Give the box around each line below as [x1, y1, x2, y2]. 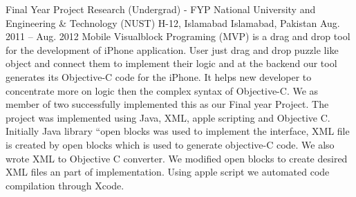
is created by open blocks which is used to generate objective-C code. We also [6, 137, 335, 151]
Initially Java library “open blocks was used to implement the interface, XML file [6, 124, 350, 138]
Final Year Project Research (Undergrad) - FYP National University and [6, 2, 316, 16]
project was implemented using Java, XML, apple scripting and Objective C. [6, 110, 330, 124]
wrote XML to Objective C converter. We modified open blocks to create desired [6, 151, 348, 165]
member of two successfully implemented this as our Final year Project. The [6, 97, 329, 111]
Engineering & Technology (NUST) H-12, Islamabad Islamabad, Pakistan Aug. [6, 15, 340, 30]
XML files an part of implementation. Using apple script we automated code [6, 165, 330, 179]
